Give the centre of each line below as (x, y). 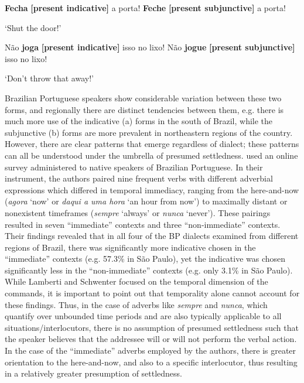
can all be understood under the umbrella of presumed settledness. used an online (151, 155)
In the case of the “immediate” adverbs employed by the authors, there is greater (151, 350)
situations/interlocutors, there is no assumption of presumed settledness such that (152, 327)
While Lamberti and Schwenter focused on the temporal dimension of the (136, 281)
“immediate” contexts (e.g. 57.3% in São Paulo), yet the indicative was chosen (145, 259)
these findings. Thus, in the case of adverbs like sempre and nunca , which (136, 304)
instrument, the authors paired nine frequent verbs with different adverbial (139, 178)
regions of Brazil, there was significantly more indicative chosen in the (130, 247)
